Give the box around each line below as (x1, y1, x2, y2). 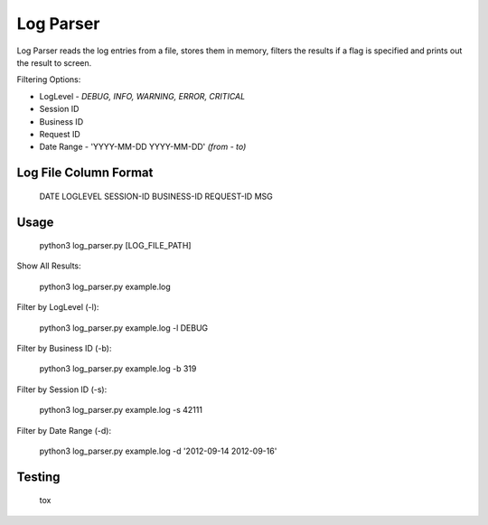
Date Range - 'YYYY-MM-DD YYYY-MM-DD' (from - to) (39, 141, 247, 153)
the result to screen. (16, 57, 92, 68)
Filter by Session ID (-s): (16, 384, 108, 395)
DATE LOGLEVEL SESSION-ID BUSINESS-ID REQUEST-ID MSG (39, 191, 273, 202)
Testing (16, 469, 61, 484)
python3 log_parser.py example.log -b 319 (39, 363, 197, 374)
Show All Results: (16, 260, 81, 271)
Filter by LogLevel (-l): (16, 302, 99, 313)
